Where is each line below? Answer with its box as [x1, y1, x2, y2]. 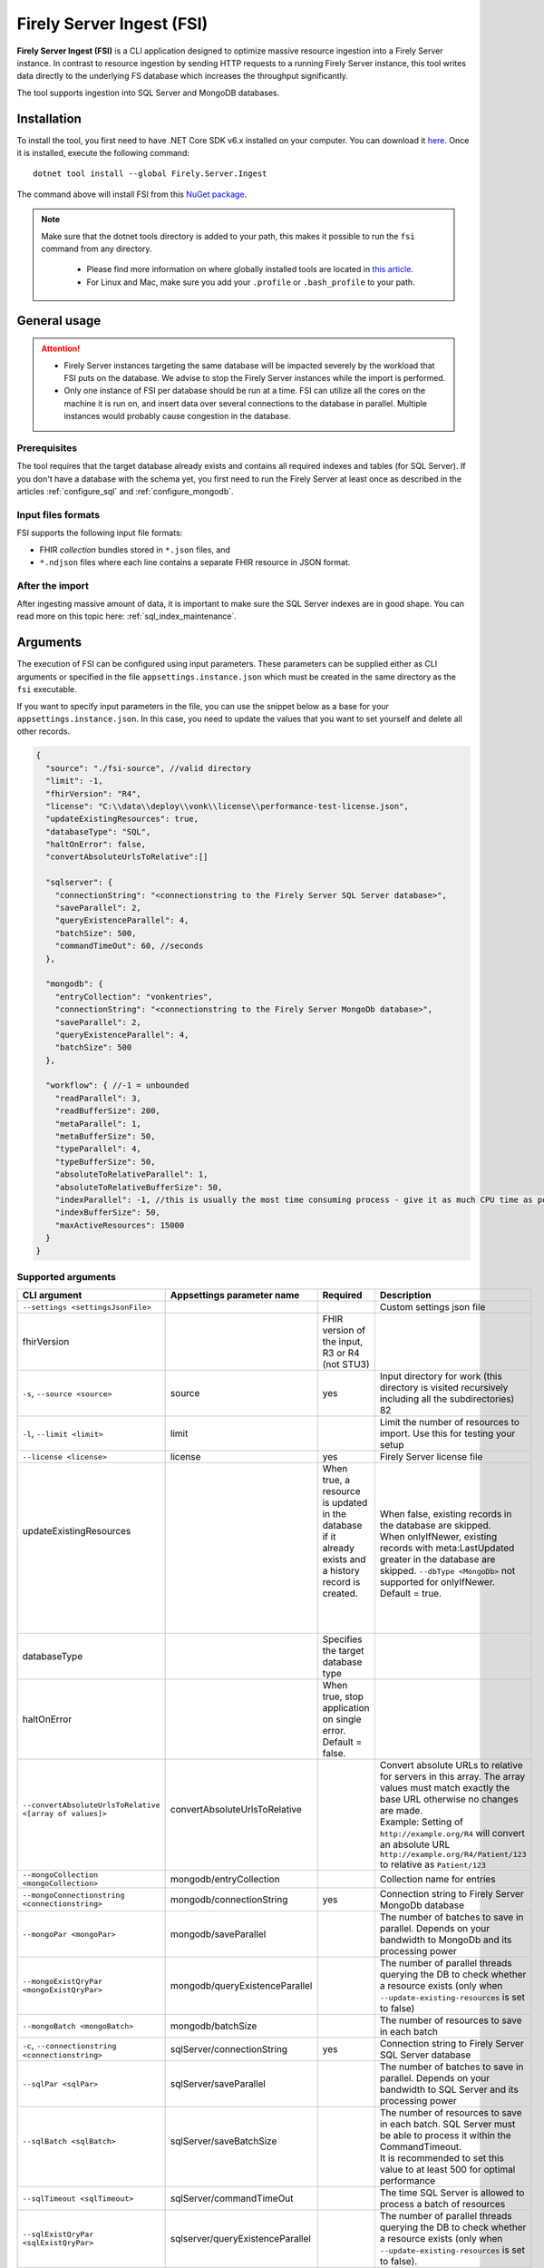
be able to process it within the [379, 2129, 511, 2142]
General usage [16, 313, 102, 328]
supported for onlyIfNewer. [379, 1576, 496, 1589]
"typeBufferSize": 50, [54, 1157, 156, 1167]
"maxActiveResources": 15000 [54, 1220, 185, 1230]
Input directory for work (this [379, 1370, 502, 1383]
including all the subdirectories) [379, 1393, 515, 1405]
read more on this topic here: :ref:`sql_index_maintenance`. [16, 611, 238, 621]
